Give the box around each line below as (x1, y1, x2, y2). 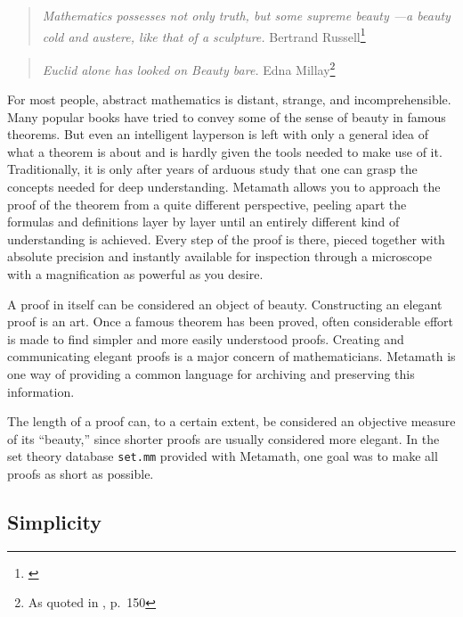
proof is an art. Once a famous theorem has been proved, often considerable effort (7, 312, 454, 331)
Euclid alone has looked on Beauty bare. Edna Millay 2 (42, 57, 336, 78)
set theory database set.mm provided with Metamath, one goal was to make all (7, 447, 438, 465)
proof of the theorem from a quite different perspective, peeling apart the (7, 194, 407, 213)
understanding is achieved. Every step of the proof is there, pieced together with (7, 229, 445, 248)
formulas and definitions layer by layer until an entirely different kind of (7, 212, 400, 231)
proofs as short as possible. (7, 465, 154, 483)
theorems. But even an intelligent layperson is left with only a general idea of (7, 125, 429, 144)
